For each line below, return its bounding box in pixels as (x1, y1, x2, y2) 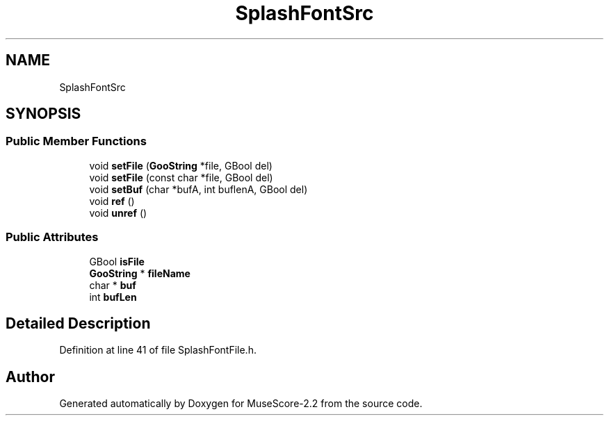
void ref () (89, 195, 135, 207)
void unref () (89, 206, 147, 219)
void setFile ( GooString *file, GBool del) (89, 159, 273, 172)
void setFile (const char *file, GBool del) (89, 171, 273, 183)
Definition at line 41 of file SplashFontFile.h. (59, 344, 257, 356)
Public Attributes (6, 230, 99, 245)
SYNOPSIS (6, 105, 81, 123)
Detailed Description (6, 314, 151, 332)
